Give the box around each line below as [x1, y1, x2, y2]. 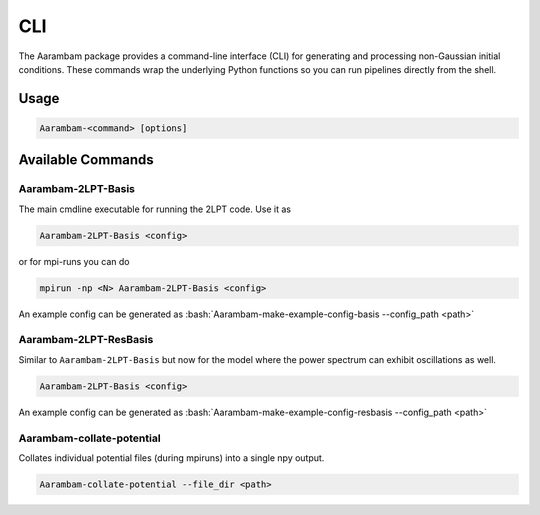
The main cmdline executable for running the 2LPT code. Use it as [18, 203, 292, 215]
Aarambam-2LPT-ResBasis [18, 333, 154, 347]
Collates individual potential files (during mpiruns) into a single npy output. [18, 451, 325, 464]
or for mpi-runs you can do [18, 255, 130, 267]
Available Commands [18, 151, 154, 169]
